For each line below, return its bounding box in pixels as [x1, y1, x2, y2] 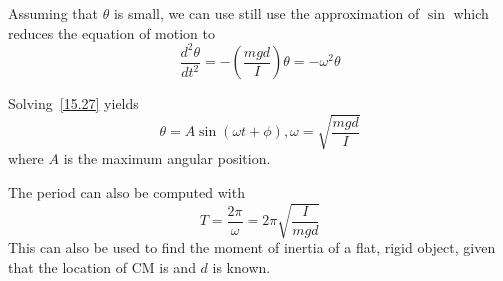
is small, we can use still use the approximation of [113, 3, 420, 23]
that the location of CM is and [8, 256, 196, 277]
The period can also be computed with [8, 181, 245, 202]
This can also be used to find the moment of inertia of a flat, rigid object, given [8, 237, 496, 258]
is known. [212, 256, 271, 277]
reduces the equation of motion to [8, 22, 216, 43]
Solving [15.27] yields [8, 93, 139, 114]
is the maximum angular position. [63, 148, 271, 169]
